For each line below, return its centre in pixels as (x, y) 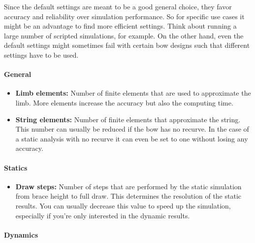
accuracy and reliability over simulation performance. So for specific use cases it (124, 16)
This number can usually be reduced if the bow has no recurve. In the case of (132, 129)
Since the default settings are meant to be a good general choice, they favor (118, 6)
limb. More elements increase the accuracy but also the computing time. (124, 102)
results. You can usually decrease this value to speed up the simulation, (123, 205)
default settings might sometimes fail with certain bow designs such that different (127, 45)
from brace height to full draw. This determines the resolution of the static (128, 196)
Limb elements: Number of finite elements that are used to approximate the (133, 93)
